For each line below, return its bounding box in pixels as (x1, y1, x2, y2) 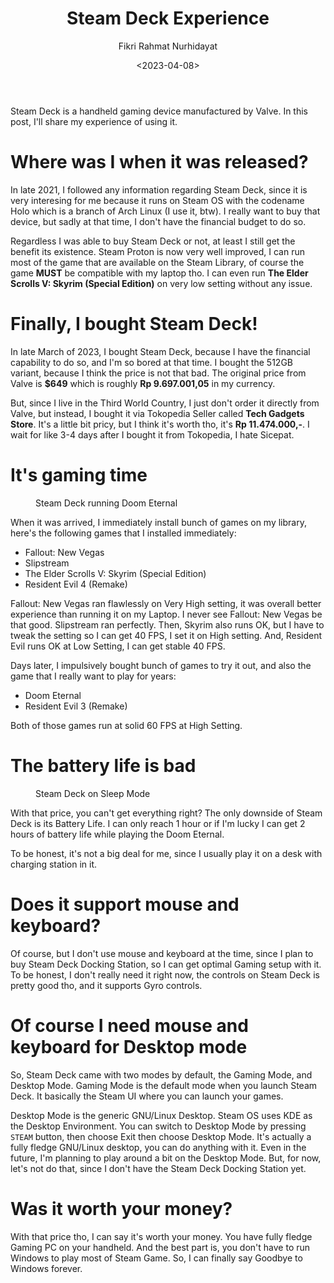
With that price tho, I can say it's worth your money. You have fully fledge (10, 1230, 313, 1242)
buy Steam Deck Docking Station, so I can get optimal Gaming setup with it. (10, 958, 322, 970)
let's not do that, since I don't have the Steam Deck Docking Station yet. (10, 1162, 307, 1174)
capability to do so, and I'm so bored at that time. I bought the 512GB (10, 356, 294, 368)
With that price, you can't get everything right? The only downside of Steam (10, 807, 323, 819)
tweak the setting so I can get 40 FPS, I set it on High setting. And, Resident (10, 629, 323, 641)
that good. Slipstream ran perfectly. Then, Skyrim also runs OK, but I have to (10, 618, 325, 631)
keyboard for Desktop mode (10, 1035, 248, 1058)
